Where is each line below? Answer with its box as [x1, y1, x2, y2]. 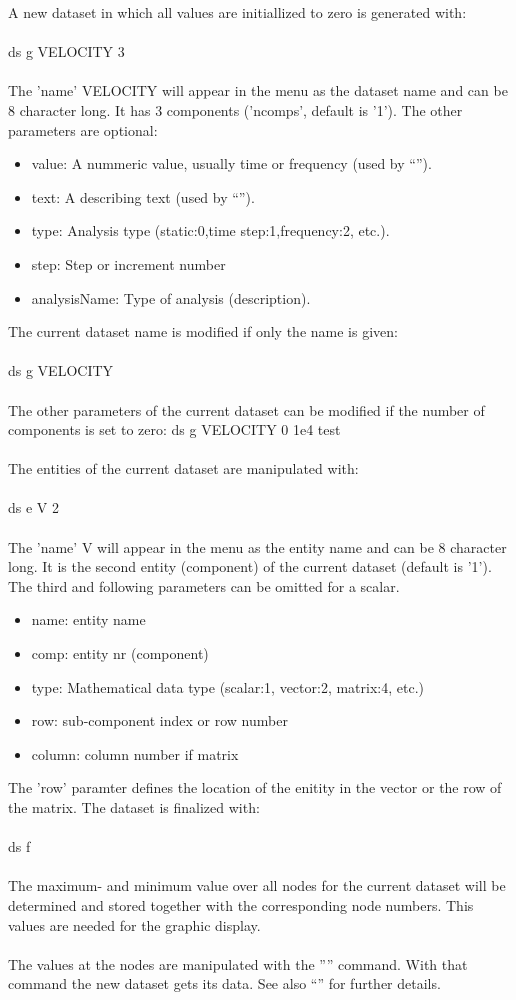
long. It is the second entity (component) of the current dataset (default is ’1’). [8, 556, 492, 577]
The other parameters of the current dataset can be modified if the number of [8, 399, 485, 420]
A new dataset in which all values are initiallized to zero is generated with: [8, 2, 467, 22]
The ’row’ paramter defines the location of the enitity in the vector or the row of [8, 777, 502, 798]
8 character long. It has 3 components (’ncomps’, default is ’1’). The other [8, 99, 463, 120]
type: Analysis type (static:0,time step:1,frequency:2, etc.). [31, 220, 390, 241]
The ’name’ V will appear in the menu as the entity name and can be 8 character [8, 536, 507, 557]
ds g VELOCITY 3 [8, 41, 125, 62]
